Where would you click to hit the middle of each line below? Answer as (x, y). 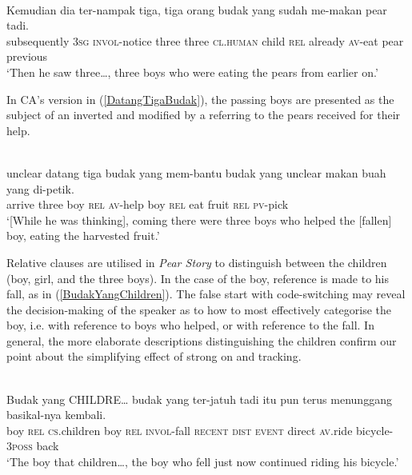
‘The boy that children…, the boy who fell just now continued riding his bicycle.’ (203, 462)
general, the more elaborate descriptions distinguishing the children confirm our (202, 340)
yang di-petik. (40, 188)
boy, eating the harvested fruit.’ (83, 236)
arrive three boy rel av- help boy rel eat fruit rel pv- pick (148, 204)
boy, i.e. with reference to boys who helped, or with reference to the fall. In (190, 325)
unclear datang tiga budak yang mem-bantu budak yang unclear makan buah (196, 172)
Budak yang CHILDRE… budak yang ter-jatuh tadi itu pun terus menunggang (199, 399)
